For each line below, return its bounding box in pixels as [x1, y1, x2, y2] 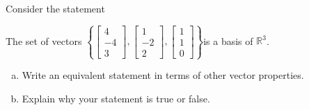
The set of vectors [6, 33, 82, 48]
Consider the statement [6, 1, 105, 15]
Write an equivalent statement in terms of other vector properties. [22, 68, 304, 82]
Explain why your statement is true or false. [22, 91, 210, 105]
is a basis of [203, 33, 253, 48]
